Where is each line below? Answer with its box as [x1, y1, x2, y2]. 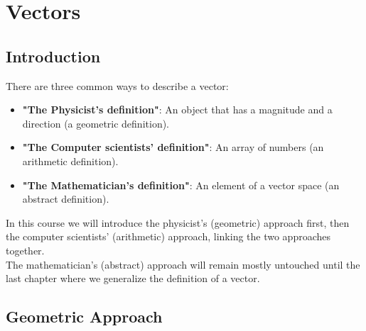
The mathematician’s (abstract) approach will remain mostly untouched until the [6, 257, 360, 271]
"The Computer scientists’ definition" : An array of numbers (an [22, 140, 324, 155]
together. [6, 242, 45, 257]
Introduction [6, 45, 101, 67]
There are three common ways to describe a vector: [6, 78, 229, 93]
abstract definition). [22, 191, 109, 206]
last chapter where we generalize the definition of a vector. [6, 271, 260, 286]
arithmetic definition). [22, 153, 119, 168]
